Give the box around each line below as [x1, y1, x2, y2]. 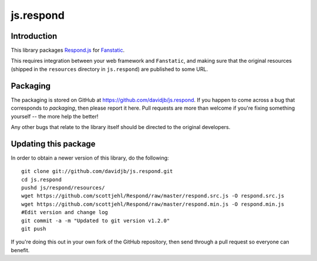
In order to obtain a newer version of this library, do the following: [11, 154, 170, 161]
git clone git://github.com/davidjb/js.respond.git [21, 168, 173, 175]
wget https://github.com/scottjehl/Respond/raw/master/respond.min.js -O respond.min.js [21, 201, 285, 208]
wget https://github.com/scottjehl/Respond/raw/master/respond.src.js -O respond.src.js [21, 192, 285, 199]
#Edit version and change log [21, 209, 109, 216]
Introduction [11, 31, 58, 41]
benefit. [11, 246, 30, 253]
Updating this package [11, 138, 96, 149]
